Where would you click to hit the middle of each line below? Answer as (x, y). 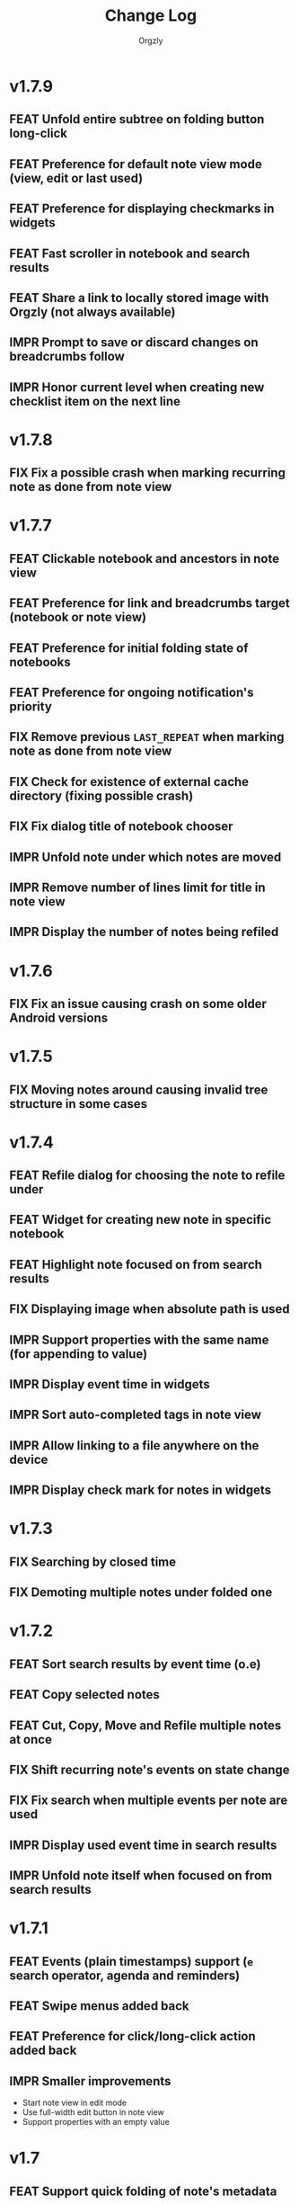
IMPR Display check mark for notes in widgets (141, 1490)
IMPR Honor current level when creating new (137, 387)
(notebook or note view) (78, 617)
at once (31, 1740)
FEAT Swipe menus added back (100, 2006)
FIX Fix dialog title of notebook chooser (121, 827)
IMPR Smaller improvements (90, 2081)
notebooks (40, 662)
